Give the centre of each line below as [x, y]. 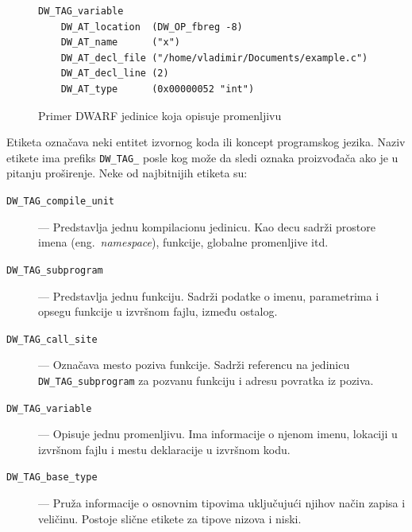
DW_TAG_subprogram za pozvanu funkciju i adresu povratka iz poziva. [206, 380]
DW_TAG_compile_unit [61, 201]
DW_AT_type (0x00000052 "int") [158, 89]
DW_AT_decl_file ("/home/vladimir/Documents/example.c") [214, 58]
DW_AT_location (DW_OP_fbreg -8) [152, 27]
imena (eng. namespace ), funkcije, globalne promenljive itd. [183, 242]
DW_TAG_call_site [52, 339]
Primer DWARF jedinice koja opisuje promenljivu [160, 115]
